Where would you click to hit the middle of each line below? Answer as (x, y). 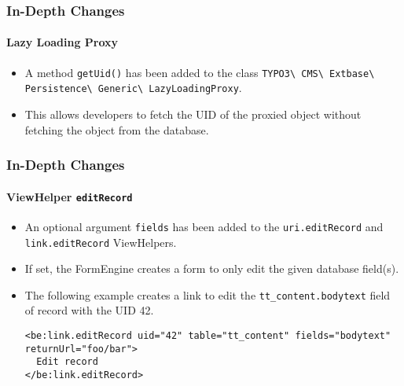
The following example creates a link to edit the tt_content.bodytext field (208, 294)
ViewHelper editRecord (70, 196)
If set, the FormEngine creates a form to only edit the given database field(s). (212, 268)
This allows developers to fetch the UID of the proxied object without (193, 114)
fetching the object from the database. (117, 129)
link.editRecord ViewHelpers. (101, 242)
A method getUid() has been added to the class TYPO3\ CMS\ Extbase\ (200, 72)
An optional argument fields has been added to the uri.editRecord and (204, 226)
